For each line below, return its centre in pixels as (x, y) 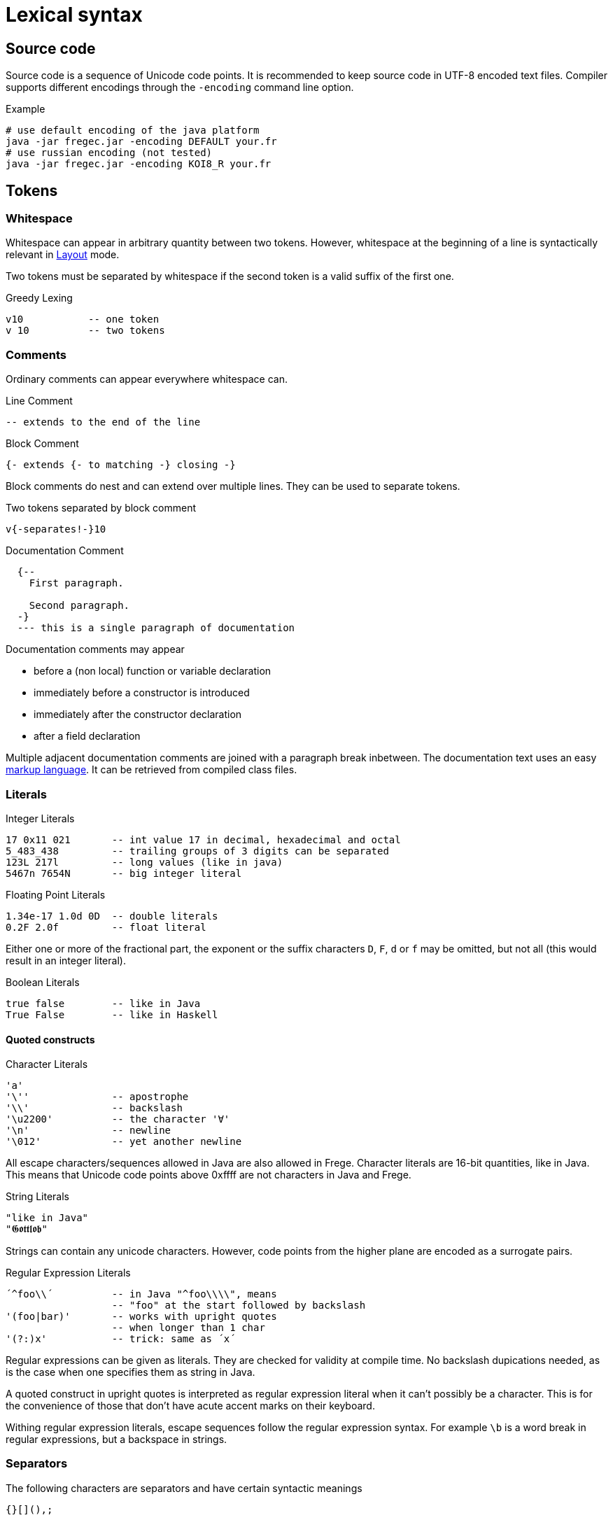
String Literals (37, 1197)
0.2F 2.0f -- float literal (106, 927)
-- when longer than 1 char (188, 1328)
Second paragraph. (79, 606)
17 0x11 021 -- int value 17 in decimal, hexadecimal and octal (203, 839)
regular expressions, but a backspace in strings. (117, 1440)
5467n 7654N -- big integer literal (124, 873)
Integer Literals (40, 818)
